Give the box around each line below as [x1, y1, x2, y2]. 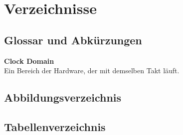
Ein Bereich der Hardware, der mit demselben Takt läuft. [4, 65, 180, 76]
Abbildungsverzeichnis [4, 90, 122, 105]
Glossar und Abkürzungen [4, 32, 142, 47]
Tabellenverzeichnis [4, 119, 106, 134]
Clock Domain [4, 55, 54, 66]
